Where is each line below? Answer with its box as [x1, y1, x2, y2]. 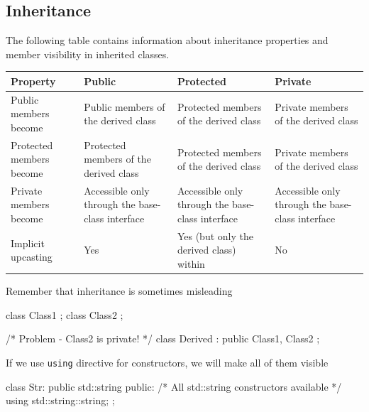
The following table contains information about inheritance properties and [6, 33, 329, 48]
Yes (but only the [177, 228, 253, 243]
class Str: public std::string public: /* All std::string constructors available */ [6, 379, 342, 394]
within [177, 256, 205, 271]
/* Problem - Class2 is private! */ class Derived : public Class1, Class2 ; [6, 331, 320, 346]
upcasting [11, 249, 53, 264]
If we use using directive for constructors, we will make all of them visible [6, 354, 329, 369]
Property [11, 73, 56, 88]
